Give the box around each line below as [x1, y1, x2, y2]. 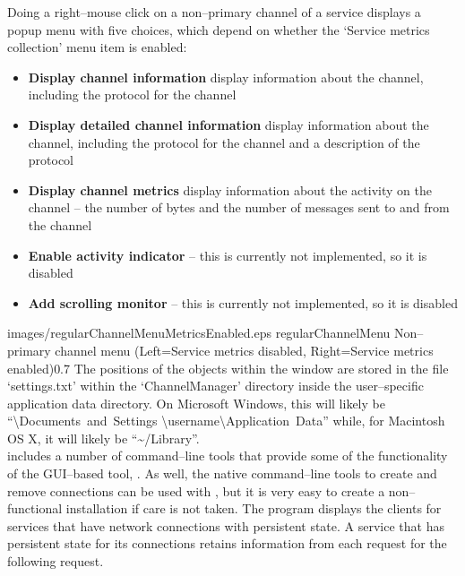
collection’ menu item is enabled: [7, 38, 187, 56]
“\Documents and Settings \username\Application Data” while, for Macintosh [7, 411, 445, 430]
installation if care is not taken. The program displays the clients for [65, 499, 442, 518]
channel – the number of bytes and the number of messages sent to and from [28, 198, 450, 217]
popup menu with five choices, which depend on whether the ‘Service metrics [7, 20, 430, 39]
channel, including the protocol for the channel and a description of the [28, 133, 420, 151]
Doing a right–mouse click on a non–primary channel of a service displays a [7, 3, 421, 21]
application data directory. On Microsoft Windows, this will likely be [7, 393, 385, 412]
